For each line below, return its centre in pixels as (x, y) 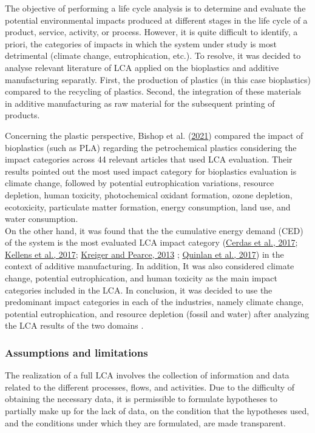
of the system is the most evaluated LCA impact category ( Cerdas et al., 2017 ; (151, 242)
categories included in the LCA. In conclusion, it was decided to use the (139, 290)
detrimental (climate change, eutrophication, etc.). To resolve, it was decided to (153, 55)
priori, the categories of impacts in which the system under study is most (141, 43)
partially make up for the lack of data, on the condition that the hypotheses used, (157, 411)
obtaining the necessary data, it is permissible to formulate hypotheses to (141, 399)
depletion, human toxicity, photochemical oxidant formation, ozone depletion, (149, 194)
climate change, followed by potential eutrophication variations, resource (140, 183)
